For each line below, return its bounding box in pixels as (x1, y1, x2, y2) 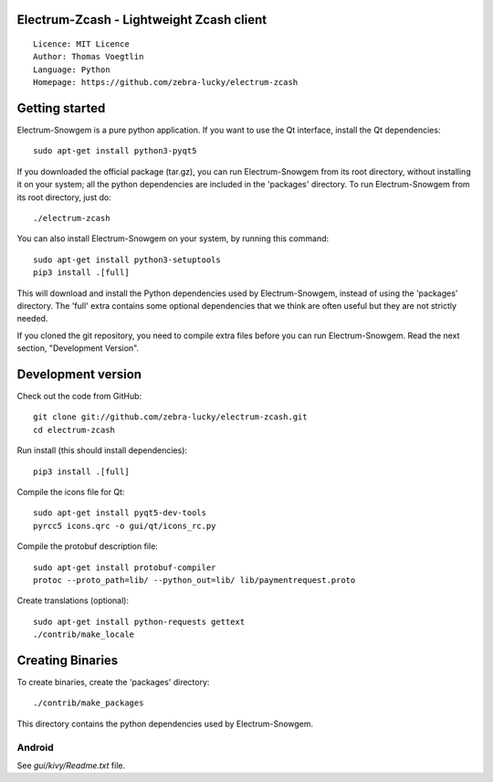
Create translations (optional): (16, 595, 130, 607)
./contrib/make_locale (33, 629, 135, 639)
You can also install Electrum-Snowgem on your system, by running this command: (16, 233, 330, 244)
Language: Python (33, 64, 110, 75)
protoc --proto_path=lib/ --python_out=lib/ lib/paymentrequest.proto (33, 575, 356, 585)
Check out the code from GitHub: (16, 391, 142, 402)
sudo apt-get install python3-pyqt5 (33, 146, 197, 156)
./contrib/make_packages (33, 698, 144, 708)
